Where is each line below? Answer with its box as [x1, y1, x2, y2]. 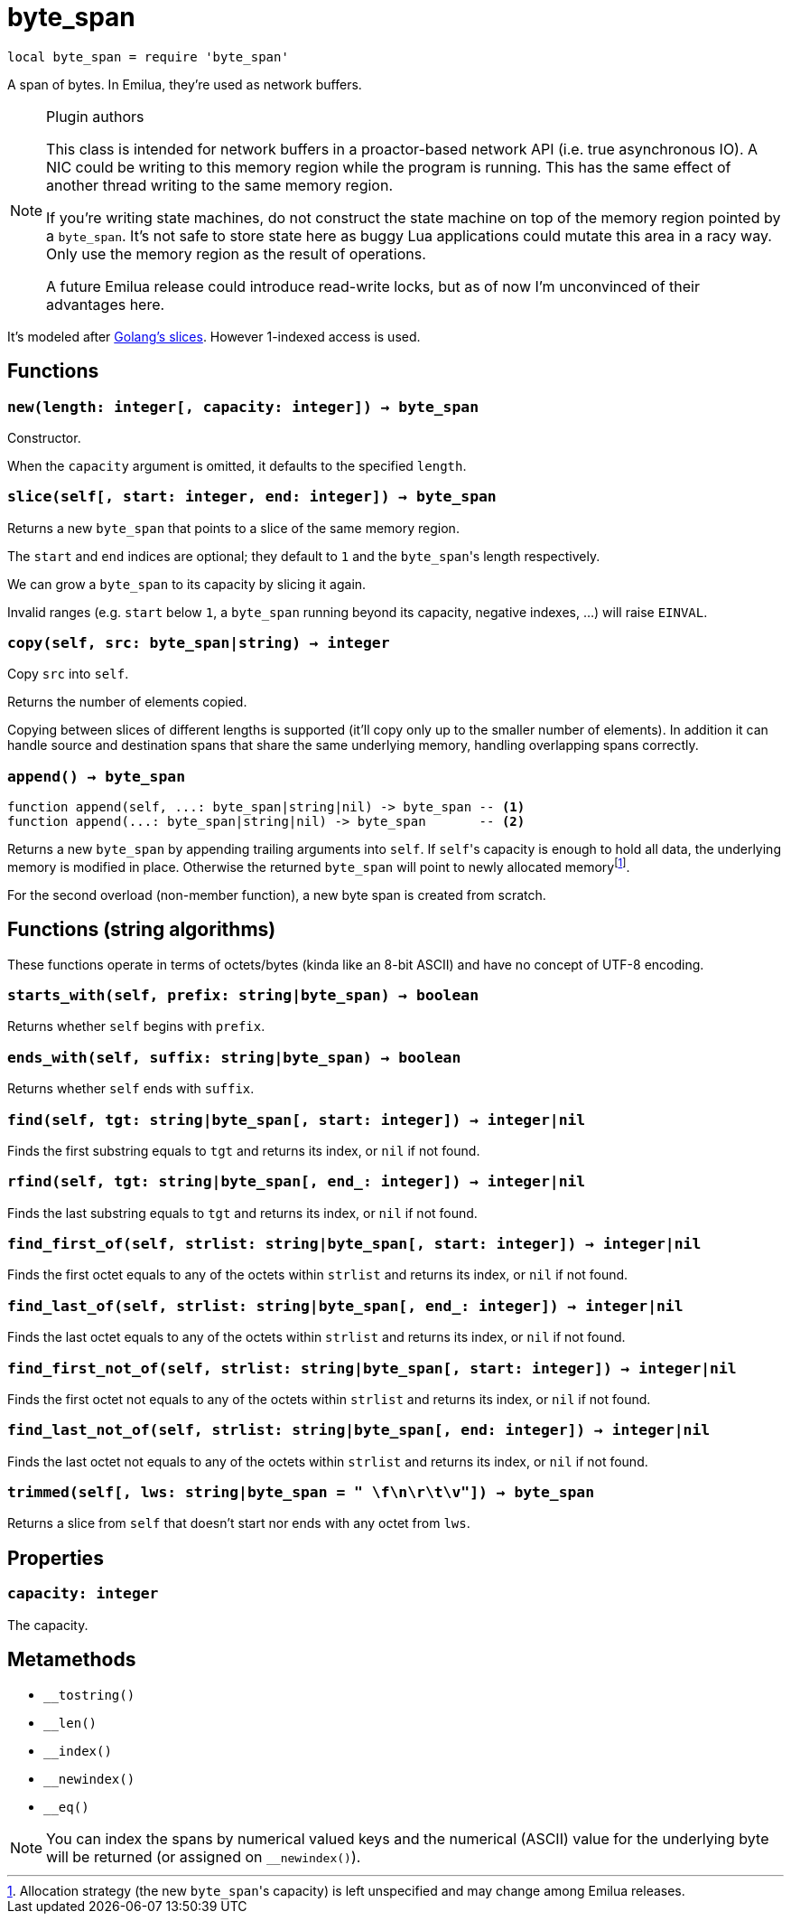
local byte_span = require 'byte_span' [7, 49, 289, 64]
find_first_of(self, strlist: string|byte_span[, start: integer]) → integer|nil [7, 1235, 702, 1253]
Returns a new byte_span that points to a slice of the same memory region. [7, 520, 460, 536]
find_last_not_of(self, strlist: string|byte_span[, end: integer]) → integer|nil [7, 1421, 711, 1439]
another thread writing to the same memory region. [46, 175, 393, 194]
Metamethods [7, 1648, 136, 1672]
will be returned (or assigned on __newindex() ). [46, 1847, 361, 1866]
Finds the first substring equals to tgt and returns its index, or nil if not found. [7, 1142, 480, 1158]
